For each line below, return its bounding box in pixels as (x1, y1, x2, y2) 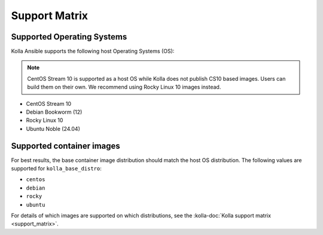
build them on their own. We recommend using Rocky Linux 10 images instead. (27, 84, 221, 91)
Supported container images (11, 141, 121, 151)
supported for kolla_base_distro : (11, 165, 102, 172)
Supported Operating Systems (11, 32, 127, 42)
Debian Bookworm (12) (26, 108, 83, 116)
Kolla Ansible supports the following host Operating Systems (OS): (11, 48, 175, 55)
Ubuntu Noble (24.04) (26, 125, 80, 132)
